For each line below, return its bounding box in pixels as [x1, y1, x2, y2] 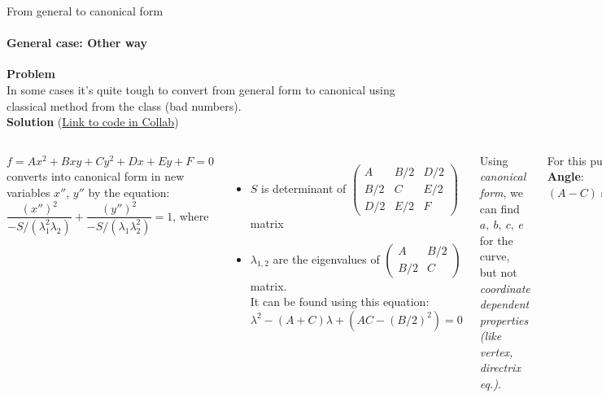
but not [479, 263, 517, 280]
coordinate [479, 279, 530, 296]
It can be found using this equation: [250, 293, 430, 310]
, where [172, 207, 209, 224]
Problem [7, 65, 55, 82]
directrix [479, 359, 521, 376]
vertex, [479, 343, 513, 360]
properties [479, 311, 529, 328]
